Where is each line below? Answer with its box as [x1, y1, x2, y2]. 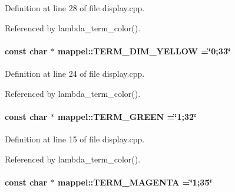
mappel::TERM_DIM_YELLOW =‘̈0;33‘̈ [57, 44, 231, 57]
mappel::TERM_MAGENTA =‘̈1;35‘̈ [57, 175, 212, 188]
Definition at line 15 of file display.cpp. [5, 132, 145, 145]
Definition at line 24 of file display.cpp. [5, 67, 145, 79]
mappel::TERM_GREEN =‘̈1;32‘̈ [57, 110, 197, 122]
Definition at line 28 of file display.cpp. [5, 2, 145, 14]
